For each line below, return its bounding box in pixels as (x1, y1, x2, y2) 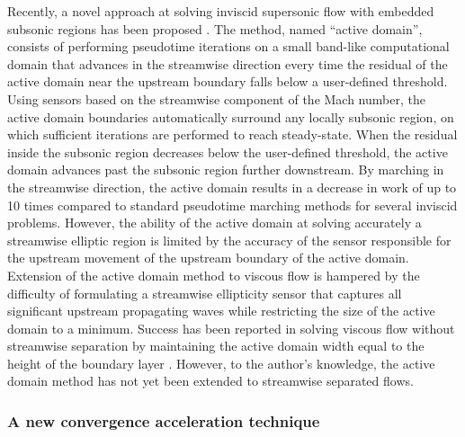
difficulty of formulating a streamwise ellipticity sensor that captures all (7, 283, 402, 302)
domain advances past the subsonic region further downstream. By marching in (7, 160, 444, 179)
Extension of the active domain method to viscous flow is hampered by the (7, 265, 420, 284)
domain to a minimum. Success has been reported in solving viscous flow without (7, 318, 455, 337)
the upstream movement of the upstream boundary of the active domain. (7, 248, 409, 267)
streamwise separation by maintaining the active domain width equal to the (7, 336, 425, 355)
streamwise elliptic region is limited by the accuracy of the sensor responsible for (7, 230, 452, 249)
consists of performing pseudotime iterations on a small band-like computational (7, 37, 450, 56)
